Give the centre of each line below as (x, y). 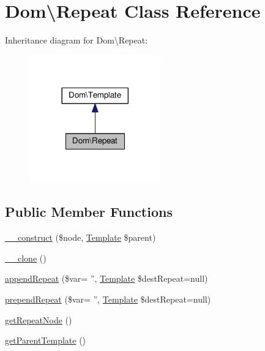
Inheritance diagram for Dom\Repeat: (77, 40)
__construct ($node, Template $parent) (80, 237)
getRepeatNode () (39, 319)
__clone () (26, 258)
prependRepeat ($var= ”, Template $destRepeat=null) (108, 299)
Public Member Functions (89, 212)
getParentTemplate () (46, 340)
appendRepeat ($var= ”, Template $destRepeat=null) (106, 278)
